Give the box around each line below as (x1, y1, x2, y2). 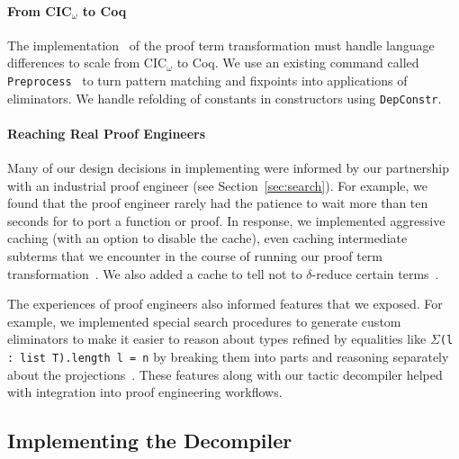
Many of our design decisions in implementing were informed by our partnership (7, 158, 449, 177)
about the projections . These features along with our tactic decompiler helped (7, 364, 443, 383)
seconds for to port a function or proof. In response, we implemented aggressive (7, 211, 445, 229)
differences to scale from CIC (7, 53, 167, 72)
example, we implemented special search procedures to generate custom (7, 311, 401, 330)
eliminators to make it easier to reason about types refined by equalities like (7, 329, 427, 348)
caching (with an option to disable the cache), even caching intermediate (7, 229, 408, 247)
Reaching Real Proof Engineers (7, 123, 206, 142)
